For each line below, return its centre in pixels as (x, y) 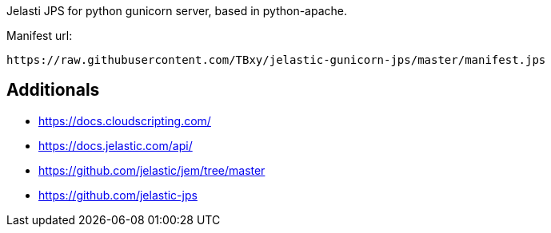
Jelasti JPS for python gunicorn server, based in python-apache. (177, 11)
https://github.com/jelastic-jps (118, 195)
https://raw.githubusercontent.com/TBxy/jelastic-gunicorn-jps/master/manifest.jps (276, 60)
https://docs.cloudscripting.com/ (125, 120)
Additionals (53, 90)
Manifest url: (40, 36)
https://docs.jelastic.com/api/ (116, 145)
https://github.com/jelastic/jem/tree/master (152, 170)
